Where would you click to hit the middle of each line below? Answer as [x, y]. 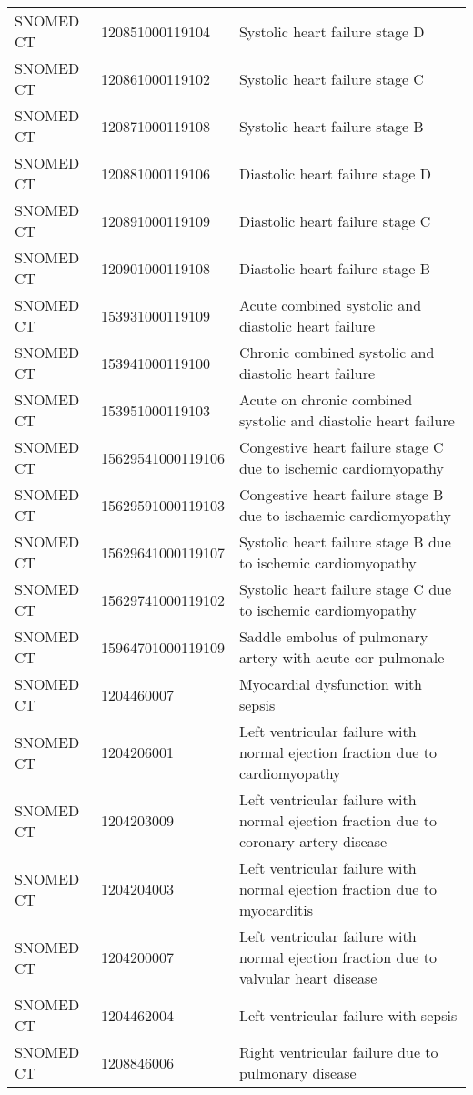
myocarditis [276, 910]
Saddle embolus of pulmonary [333, 636]
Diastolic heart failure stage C [335, 220]
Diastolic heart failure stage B [334, 268]
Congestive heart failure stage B [341, 494]
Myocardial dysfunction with [331, 684]
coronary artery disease [313, 841]
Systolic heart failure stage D [332, 31]
